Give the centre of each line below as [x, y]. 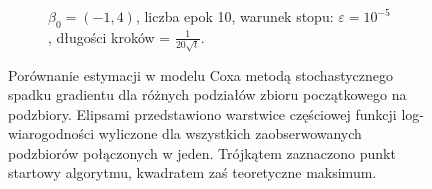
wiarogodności [51, 133]
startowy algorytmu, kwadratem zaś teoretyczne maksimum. [192, 172]
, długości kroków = [109, 36]
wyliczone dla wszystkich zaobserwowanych [230, 133]
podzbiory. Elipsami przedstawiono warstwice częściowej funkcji [202, 113]
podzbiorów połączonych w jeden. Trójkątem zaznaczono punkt [202, 152]
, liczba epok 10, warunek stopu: [234, 16]
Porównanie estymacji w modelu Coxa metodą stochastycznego [201, 74]
